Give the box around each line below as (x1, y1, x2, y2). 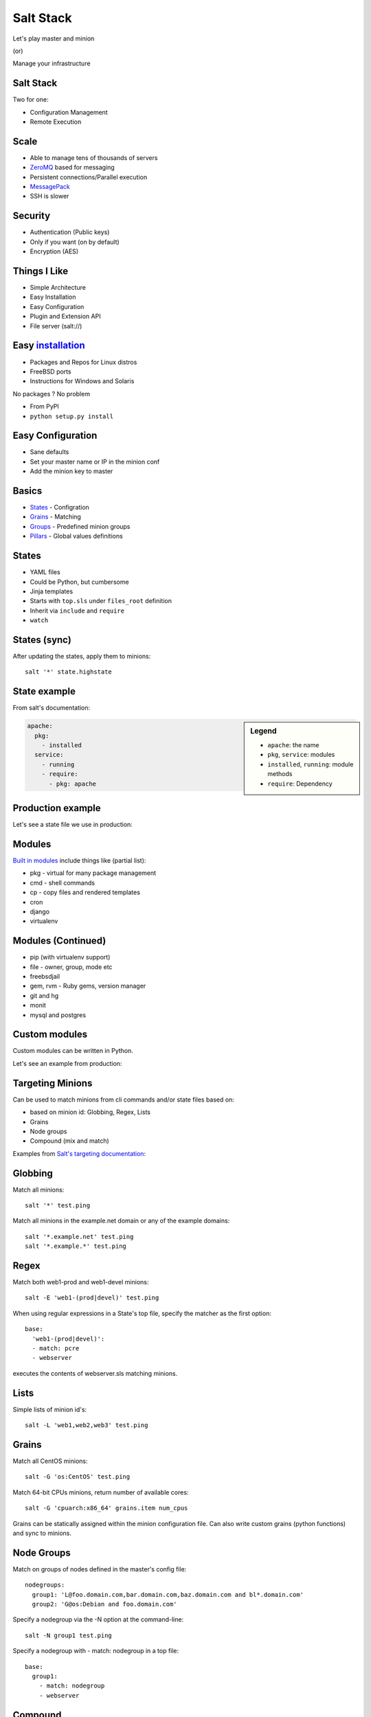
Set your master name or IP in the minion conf (30, 457, 160, 466)
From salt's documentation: (12, 704, 91, 712)
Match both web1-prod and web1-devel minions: (12, 1278, 149, 1286)
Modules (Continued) (12, 935, 106, 947)
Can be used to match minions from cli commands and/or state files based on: (12, 1095, 235, 1104)
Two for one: (12, 95, 49, 104)
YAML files (30, 568, 61, 576)
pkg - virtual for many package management (30, 869, 157, 877)
